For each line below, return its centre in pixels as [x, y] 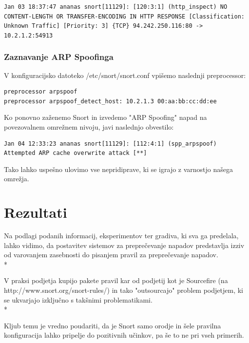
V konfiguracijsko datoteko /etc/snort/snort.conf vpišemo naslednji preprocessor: [125, 75]
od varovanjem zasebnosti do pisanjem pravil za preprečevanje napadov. [111, 255]
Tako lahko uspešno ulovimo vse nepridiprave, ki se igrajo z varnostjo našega [119, 169]
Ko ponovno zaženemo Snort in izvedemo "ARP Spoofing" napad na [105, 117]
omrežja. [17, 179]
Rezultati [36, 212]
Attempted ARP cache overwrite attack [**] [76, 153]
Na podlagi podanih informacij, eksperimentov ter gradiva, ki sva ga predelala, [121, 236]
